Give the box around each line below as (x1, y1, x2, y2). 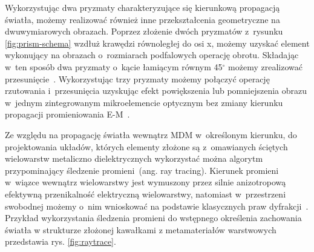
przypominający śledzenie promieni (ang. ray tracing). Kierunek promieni (5, 164, 279, 176)
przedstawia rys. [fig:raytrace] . (5, 235, 116, 248)
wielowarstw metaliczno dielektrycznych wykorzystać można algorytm (5, 152, 263, 165)
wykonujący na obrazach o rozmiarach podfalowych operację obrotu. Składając (5, 48, 299, 61)
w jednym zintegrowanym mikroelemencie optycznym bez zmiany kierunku (5, 96, 283, 108)
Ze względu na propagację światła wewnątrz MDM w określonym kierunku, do (5, 128, 297, 141)
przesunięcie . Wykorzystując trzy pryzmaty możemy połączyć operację (5, 72, 270, 85)
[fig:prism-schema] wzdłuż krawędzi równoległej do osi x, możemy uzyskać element (5, 36, 310, 49)
